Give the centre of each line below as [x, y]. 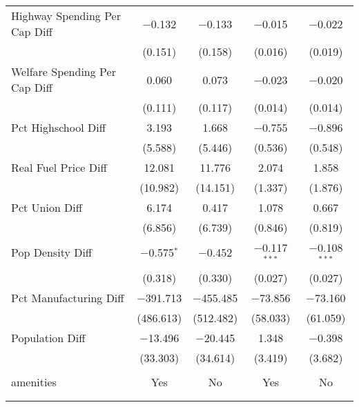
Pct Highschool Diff [58, 127]
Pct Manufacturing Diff [68, 297]
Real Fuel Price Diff [59, 167]
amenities [34, 381]
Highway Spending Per [66, 16]
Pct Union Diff [47, 207]
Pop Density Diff [52, 252]
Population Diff [48, 337]
